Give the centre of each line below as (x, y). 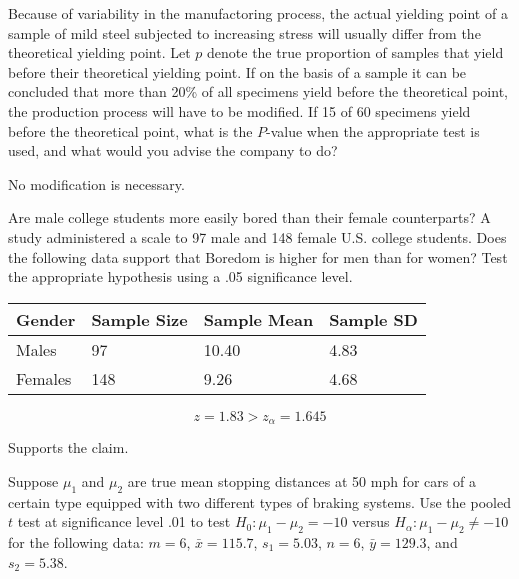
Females (44, 378)
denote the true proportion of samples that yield (355, 52)
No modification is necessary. (96, 183)
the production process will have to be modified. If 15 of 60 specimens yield (239, 110)
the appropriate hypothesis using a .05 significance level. (180, 276)
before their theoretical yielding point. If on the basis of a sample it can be (237, 71)
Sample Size (139, 319)
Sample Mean (258, 319)
